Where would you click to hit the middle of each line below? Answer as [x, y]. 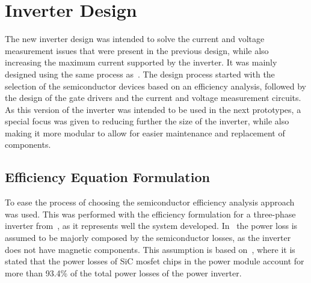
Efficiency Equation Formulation [107, 177]
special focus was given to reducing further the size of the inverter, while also [147, 121]
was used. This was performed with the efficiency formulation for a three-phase [150, 214]
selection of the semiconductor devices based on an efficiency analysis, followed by [155, 86]
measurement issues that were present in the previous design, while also [137, 50]
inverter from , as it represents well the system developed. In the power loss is [151, 226]
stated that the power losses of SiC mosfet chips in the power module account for [155, 261]
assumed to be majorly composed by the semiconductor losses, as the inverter [148, 238]
